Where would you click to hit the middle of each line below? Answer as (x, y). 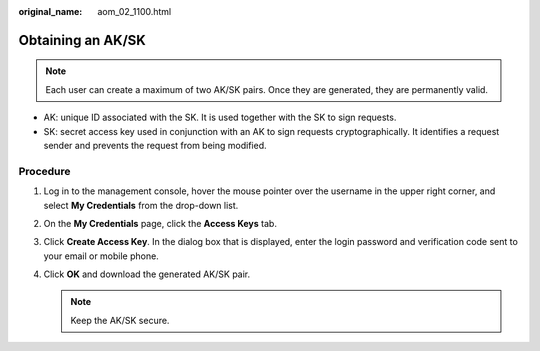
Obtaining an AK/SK (82, 40)
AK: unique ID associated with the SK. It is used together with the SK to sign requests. (220, 117)
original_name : (50, 11)
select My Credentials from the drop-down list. (141, 205)
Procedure (44, 171)
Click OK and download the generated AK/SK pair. (147, 274)
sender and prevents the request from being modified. (155, 145)
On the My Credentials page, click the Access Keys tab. (160, 223)
